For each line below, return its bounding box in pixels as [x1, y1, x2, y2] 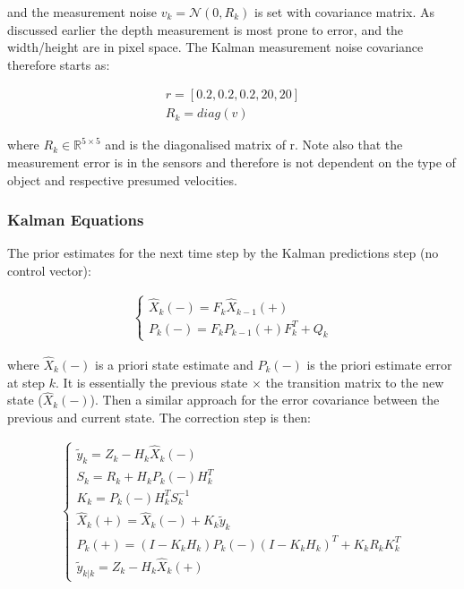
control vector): [7, 261, 91, 280]
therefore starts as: [7, 55, 110, 73]
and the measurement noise [7, 3, 158, 21]
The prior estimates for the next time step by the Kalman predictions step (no [7, 243, 439, 262]
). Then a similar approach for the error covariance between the [90, 390, 440, 409]
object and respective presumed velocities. [7, 170, 237, 189]
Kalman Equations [7, 209, 144, 231]
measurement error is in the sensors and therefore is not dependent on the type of [7, 153, 456, 172]
